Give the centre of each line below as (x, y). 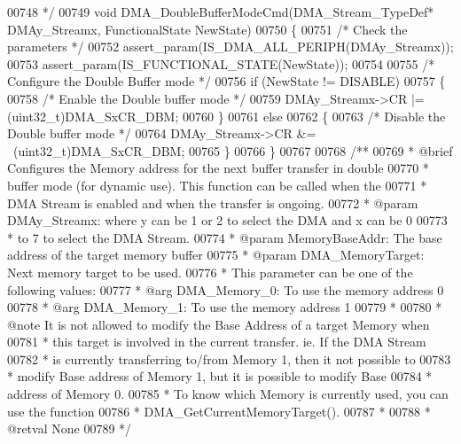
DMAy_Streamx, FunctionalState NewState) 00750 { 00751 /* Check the (207, 29)
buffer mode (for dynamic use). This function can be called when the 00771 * (217, 185)
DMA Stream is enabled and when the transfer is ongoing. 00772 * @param (213, 203)
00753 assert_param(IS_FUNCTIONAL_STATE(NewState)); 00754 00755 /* (221, 63)
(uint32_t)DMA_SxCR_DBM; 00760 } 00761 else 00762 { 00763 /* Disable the (227, 116)
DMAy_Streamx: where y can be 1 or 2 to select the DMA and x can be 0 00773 (227, 220)
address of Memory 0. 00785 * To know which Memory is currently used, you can (228, 394)
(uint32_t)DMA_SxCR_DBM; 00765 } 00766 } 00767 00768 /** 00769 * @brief (233, 150)
